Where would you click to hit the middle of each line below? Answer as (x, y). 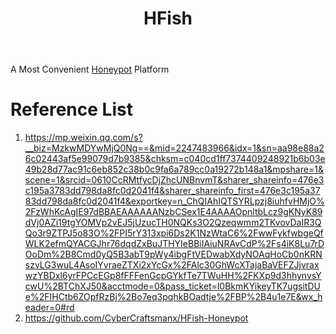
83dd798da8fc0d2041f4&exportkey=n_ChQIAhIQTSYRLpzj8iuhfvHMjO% (174, 201)
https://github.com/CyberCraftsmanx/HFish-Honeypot (136, 318)
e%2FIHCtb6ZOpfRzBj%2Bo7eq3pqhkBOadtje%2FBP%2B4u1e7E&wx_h (173, 297)
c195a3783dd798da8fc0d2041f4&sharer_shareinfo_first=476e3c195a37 (172, 191)
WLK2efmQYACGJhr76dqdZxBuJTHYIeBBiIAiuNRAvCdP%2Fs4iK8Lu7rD (174, 244)
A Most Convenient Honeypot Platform (90, 69)
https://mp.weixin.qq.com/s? (83, 138)
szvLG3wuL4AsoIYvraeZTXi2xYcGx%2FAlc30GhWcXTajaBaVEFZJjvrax (172, 265)
